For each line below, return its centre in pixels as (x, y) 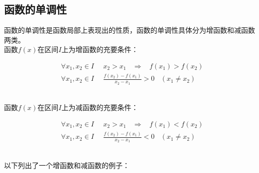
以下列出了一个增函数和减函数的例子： (67, 165)
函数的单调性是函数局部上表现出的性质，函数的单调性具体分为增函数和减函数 (129, 30)
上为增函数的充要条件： (100, 49)
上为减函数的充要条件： (100, 107)
